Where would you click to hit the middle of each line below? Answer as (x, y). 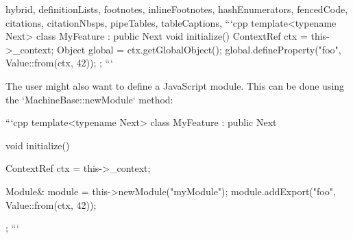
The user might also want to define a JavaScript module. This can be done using (175, 85)
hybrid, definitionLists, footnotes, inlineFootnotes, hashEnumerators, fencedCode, (177, 9)
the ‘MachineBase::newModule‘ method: (89, 99)
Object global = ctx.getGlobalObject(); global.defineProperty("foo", (199, 49)
